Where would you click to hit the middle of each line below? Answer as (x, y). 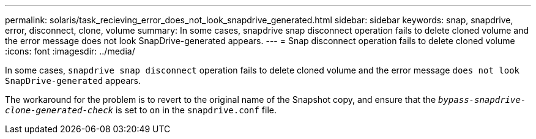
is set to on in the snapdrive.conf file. (196, 110)
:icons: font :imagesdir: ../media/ (70, 51)
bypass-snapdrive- (482, 100)
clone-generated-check (59, 110)
